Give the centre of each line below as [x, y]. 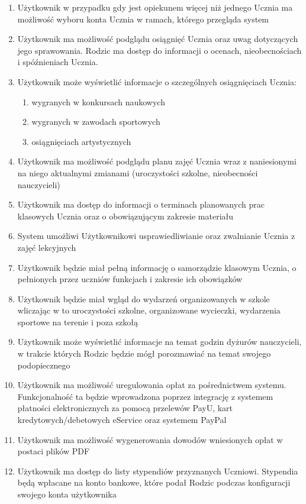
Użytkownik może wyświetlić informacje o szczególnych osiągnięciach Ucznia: [157, 81]
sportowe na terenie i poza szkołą [78, 322]
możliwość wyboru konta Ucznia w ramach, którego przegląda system [143, 19]
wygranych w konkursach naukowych [98, 101]
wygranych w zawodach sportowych [96, 122]
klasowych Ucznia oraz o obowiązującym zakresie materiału [125, 216]
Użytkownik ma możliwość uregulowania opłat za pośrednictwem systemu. [152, 385]
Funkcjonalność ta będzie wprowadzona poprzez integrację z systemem [145, 396]
